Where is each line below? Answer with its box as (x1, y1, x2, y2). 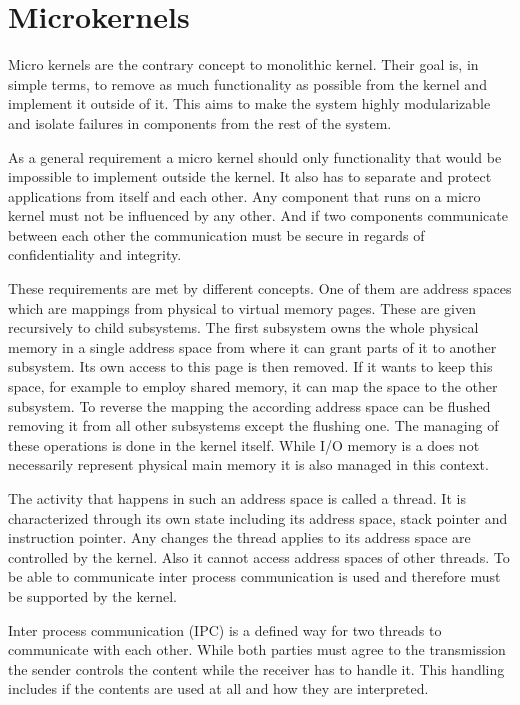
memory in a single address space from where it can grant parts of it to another (8, 336, 497, 357)
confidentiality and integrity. (8, 244, 182, 265)
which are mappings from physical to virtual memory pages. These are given (8, 297, 476, 318)
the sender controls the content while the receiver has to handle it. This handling (8, 658, 505, 679)
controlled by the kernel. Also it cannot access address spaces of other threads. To (8, 546, 510, 567)
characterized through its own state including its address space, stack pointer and (8, 507, 508, 528)
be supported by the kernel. (8, 585, 177, 606)
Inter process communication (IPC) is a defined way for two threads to (8, 619, 442, 640)
